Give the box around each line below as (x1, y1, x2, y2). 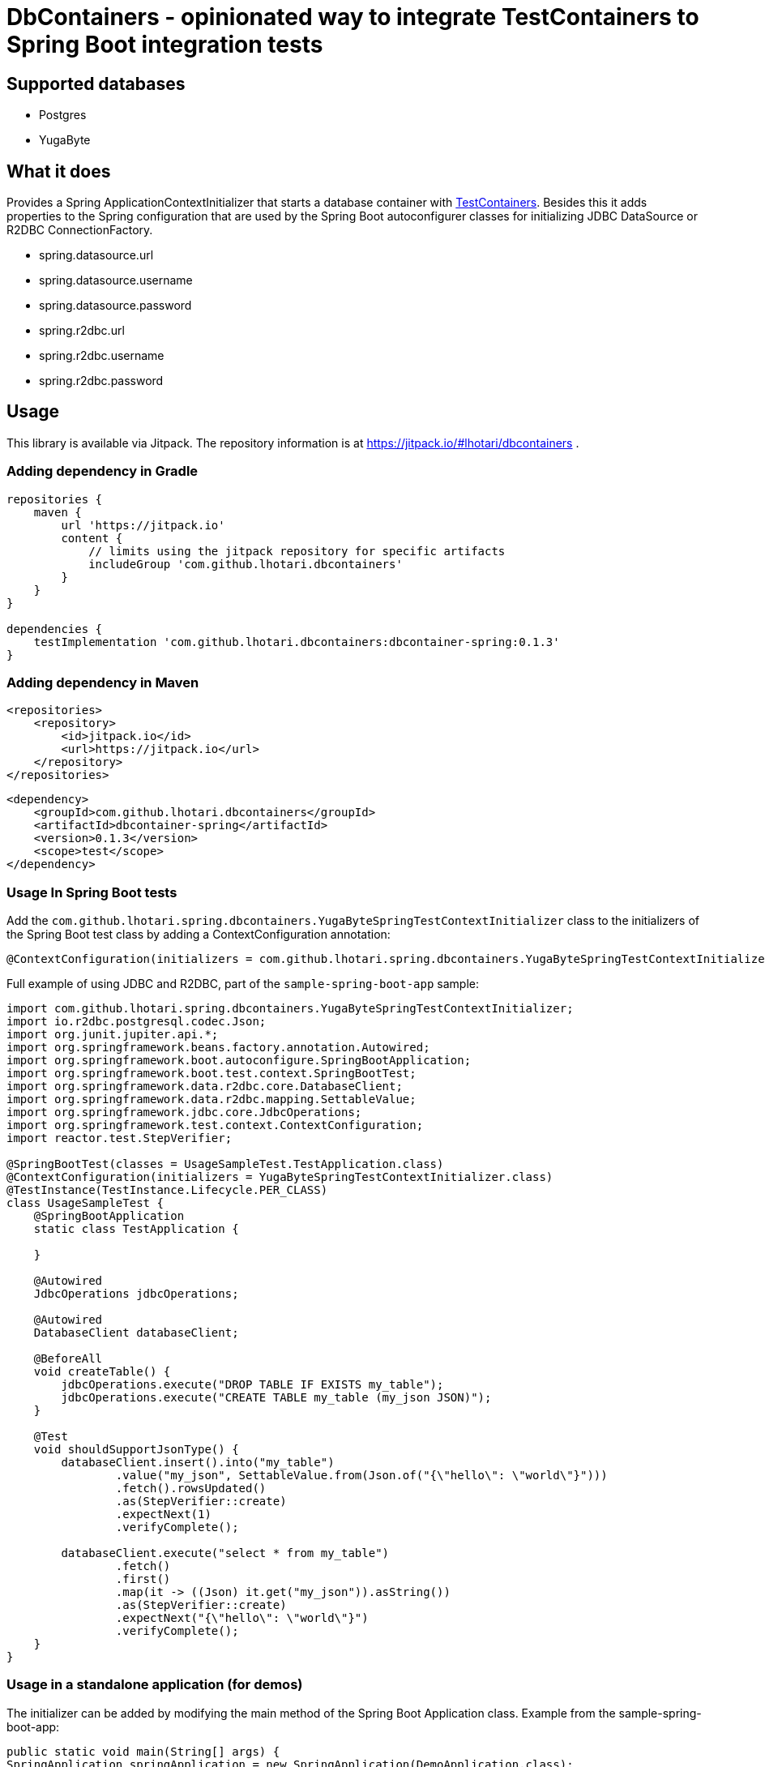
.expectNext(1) (115, 1508, 212, 1521)
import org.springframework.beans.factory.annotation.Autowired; (6, 1041, 430, 1055)
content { (61, 531, 123, 545)
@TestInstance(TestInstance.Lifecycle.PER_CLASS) (6, 1183, 328, 1197)
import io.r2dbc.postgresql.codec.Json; (6, 1015, 267, 1029)
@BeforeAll (33, 1352, 103, 1366)
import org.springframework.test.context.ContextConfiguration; (6, 1119, 424, 1132)
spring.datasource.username (39, 273, 193, 288)
